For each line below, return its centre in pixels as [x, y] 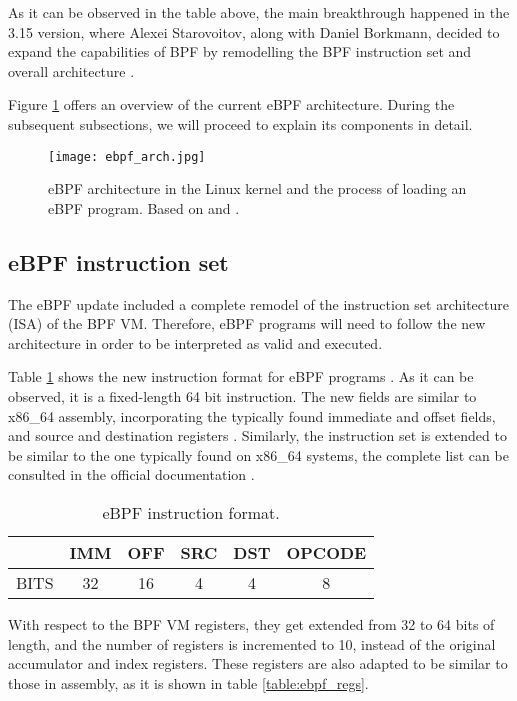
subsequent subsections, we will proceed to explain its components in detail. [240, 123]
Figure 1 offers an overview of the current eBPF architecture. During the [231, 104]
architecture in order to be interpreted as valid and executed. [195, 342]
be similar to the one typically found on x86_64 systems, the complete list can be [258, 454]
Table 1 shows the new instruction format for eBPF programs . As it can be [241, 376]
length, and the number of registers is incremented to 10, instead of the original [252, 643]
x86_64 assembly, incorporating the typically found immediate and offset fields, [252, 415]
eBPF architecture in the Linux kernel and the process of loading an [257, 188]
